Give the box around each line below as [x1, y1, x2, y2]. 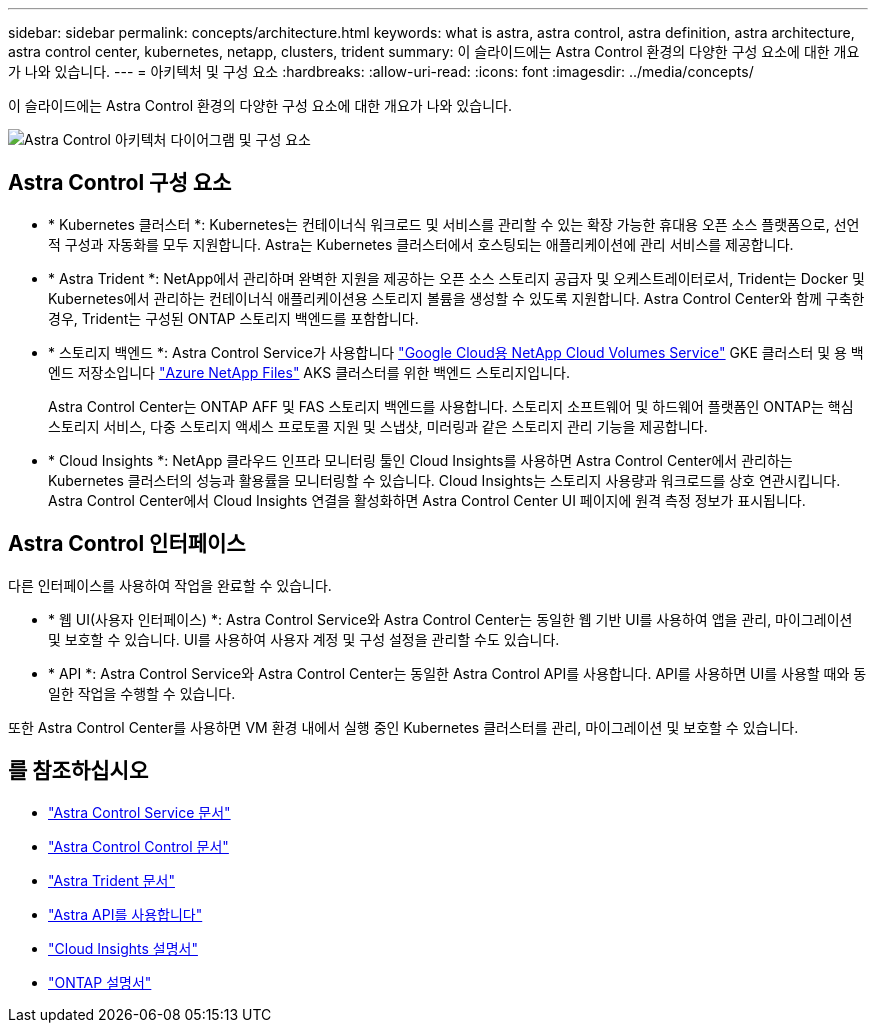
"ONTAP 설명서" [48, 973, 152, 991]
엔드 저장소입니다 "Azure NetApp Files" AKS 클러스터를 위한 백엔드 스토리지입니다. [48, 363, 570, 381]
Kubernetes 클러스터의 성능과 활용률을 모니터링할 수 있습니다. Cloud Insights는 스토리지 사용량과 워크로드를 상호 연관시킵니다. [48, 471, 841, 489]
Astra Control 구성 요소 [8, 170, 232, 196]
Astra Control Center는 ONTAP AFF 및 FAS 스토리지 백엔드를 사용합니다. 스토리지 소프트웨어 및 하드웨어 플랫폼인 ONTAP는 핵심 [48, 397, 854, 415]
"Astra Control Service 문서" [48, 803, 231, 821]
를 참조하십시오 [8, 758, 149, 784]
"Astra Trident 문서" [48, 871, 175, 889]
